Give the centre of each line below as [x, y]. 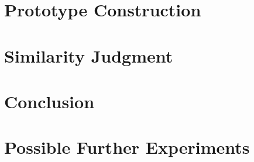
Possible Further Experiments [127, 147]
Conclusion [49, 101]
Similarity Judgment [89, 55]
